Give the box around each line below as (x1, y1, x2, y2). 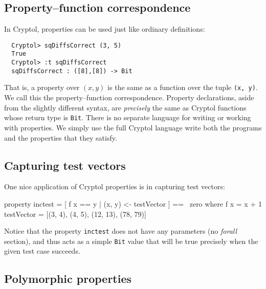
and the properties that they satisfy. (4, 132, 117, 143)
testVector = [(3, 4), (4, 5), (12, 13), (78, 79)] (4, 208, 146, 219)
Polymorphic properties (4, 271, 132, 286)
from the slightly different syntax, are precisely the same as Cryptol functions (4, 102, 247, 113)
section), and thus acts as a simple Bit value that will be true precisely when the (4, 235, 258, 246)
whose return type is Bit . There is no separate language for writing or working (4, 112, 251, 123)
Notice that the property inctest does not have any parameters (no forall (4, 226, 237, 236)
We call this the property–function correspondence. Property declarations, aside (4, 92, 254, 103)
